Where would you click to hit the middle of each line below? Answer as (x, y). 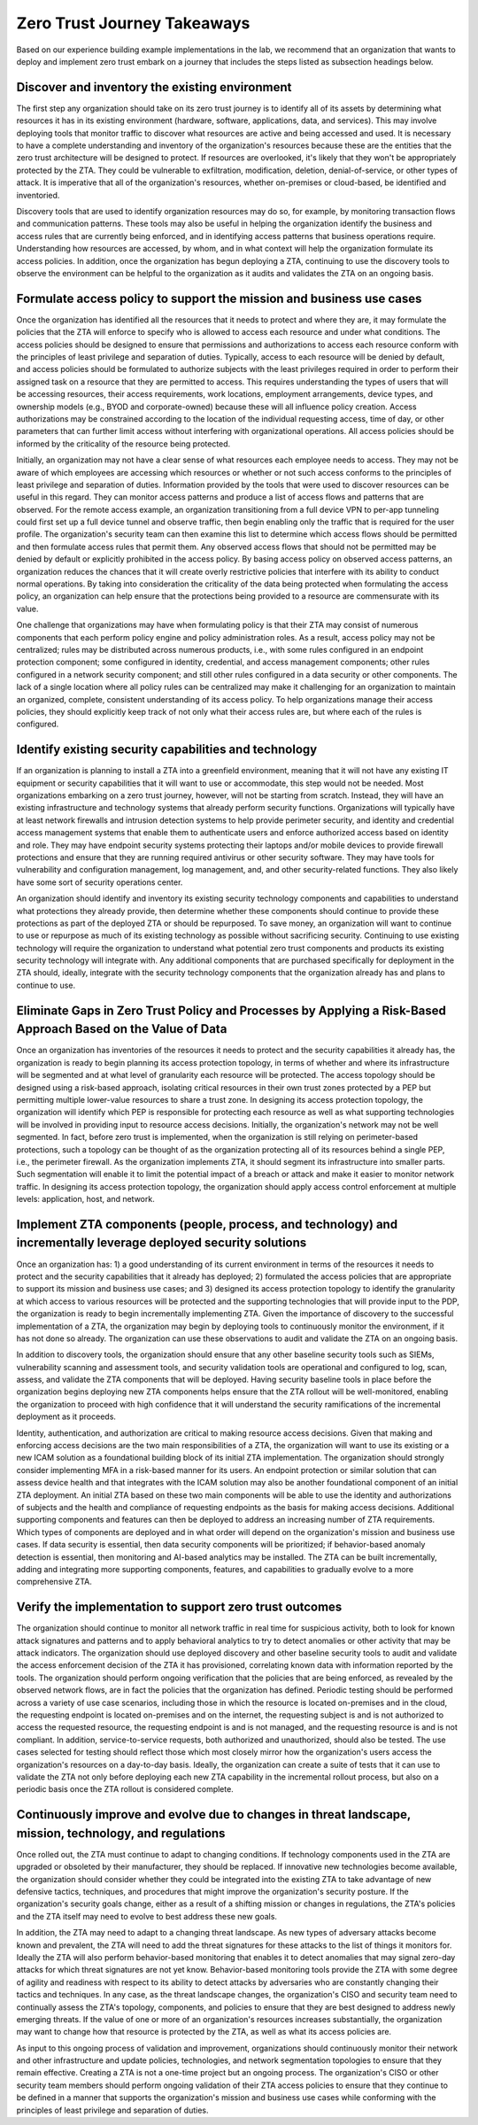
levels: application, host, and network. (85, 1199)
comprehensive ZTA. (54, 1582)
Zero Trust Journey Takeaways (133, 23)
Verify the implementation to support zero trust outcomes (179, 1607)
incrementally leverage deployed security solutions (162, 1243)
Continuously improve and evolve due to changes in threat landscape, (214, 1815)
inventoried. (38, 195)
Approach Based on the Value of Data (122, 1029)
